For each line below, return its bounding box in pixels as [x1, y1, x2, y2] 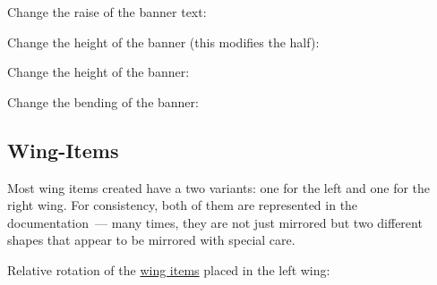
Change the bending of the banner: [7, 92, 199, 111]
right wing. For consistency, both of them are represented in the [7, 196, 358, 214]
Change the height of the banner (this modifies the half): [7, 32, 320, 51]
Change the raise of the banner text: [7, 3, 207, 21]
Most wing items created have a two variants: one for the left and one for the [7, 178, 431, 197]
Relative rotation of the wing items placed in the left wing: [7, 260, 330, 279]
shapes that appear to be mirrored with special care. [7, 231, 296, 249]
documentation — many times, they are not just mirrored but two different [7, 213, 423, 231]
